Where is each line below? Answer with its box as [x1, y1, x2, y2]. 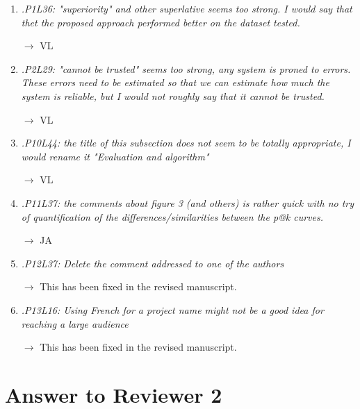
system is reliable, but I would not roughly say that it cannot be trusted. [21, 88, 325, 103]
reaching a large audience [21, 316, 129, 331]
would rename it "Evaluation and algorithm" [21, 149, 209, 163]
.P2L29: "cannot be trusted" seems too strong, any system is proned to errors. [21, 61, 351, 76]
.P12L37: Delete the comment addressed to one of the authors [21, 256, 284, 270]
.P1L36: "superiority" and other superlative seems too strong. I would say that [21, 1, 352, 15]
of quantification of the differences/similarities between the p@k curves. [21, 209, 324, 224]
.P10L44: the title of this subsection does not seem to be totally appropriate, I [21, 135, 351, 150]
